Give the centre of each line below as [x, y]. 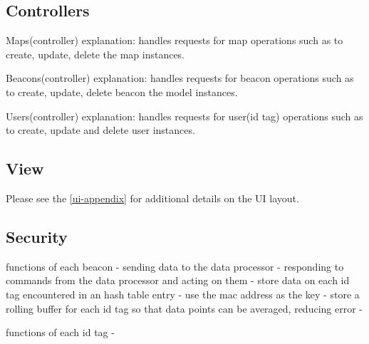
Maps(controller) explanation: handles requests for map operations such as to [175, 40]
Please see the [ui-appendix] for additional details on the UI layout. [152, 198]
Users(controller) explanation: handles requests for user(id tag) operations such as [184, 116]
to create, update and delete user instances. [100, 130]
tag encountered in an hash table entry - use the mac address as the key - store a [183, 294]
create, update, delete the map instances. [95, 54]
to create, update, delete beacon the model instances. [122, 92]
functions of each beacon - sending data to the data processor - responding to [175, 266]
